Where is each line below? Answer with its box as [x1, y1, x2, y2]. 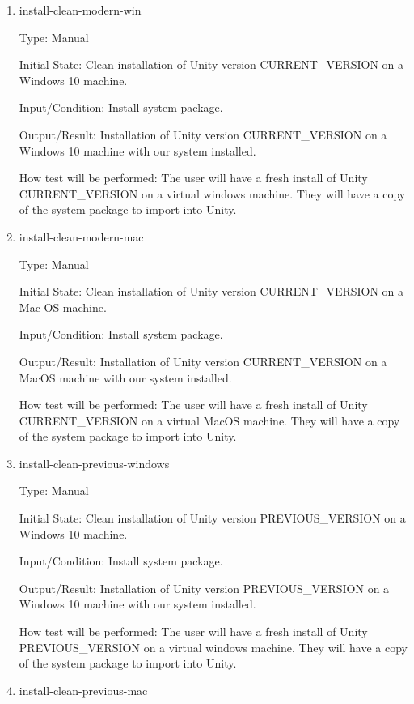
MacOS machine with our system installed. [19, 369, 232, 386]
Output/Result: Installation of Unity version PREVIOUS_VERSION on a [19, 579, 390, 596]
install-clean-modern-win [19, 2, 142, 18]
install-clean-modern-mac [19, 228, 144, 245]
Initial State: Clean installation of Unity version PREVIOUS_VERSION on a [19, 510, 406, 527]
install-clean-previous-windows [19, 454, 170, 471]
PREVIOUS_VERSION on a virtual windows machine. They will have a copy [19, 638, 408, 655]
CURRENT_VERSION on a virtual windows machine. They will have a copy [19, 185, 406, 202]
